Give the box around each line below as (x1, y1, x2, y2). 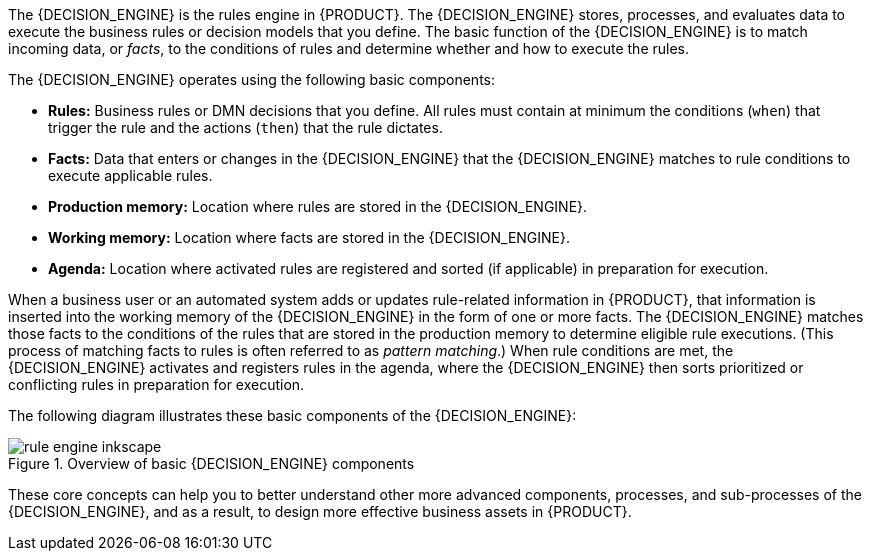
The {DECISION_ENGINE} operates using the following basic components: (8, 71, 495, 88)
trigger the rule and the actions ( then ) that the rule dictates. (48, 119, 443, 136)
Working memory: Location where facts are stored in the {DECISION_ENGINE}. (48, 229, 571, 246)
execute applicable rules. (48, 167, 213, 184)
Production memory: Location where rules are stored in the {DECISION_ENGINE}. (48, 198, 588, 215)
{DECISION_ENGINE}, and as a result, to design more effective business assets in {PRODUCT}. (8, 503, 632, 520)
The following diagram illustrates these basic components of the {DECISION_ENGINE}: (8, 407, 577, 424)
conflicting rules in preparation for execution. (8, 376, 305, 393)
